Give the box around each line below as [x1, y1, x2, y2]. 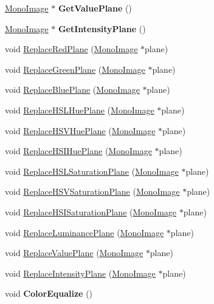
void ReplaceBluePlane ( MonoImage [5, 83, 140, 96]
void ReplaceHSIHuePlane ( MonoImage [5, 144, 152, 157]
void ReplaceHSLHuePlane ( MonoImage [5, 103, 154, 116]
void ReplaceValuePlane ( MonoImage [5, 246, 143, 259]
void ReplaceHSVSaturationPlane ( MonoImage [5, 185, 180, 198]
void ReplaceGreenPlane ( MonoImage [5, 62, 145, 75]
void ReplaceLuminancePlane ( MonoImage [5, 226, 164, 238]
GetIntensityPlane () [58, 22, 146, 35]
